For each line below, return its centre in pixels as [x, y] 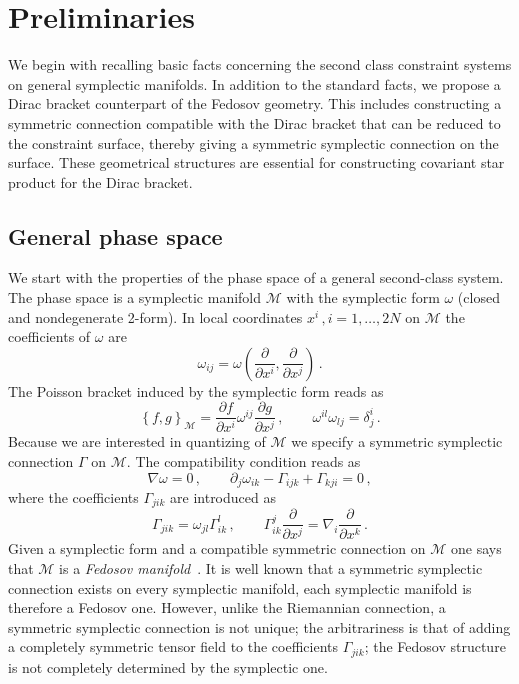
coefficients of [49, 336]
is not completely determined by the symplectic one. [168, 666]
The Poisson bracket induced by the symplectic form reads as [196, 390]
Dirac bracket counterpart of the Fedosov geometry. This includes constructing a [255, 103]
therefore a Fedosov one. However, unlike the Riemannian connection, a [227, 607]
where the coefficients [73, 497]
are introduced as [223, 497]
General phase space [115, 235]
